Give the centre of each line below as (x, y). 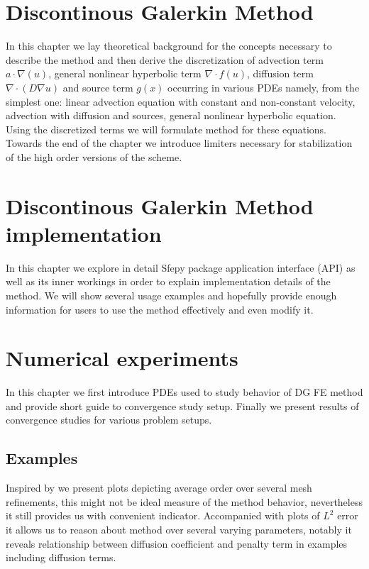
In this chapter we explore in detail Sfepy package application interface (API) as (181, 267)
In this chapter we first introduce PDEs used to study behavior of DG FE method (184, 392)
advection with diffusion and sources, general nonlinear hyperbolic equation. (171, 115)
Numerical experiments (122, 358)
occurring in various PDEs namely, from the (264, 87)
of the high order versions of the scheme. (94, 156)
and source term (98, 87)
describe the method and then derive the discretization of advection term (165, 59)
